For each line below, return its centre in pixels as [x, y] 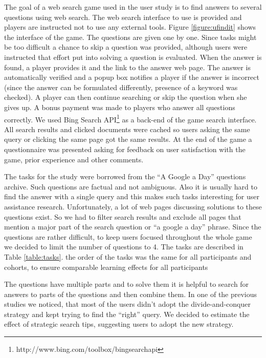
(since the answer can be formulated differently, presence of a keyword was [121, 87]
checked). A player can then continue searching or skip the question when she [126, 97]
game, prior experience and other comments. [74, 159]
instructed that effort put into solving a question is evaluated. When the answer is [133, 57]
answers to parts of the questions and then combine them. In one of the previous [131, 294]
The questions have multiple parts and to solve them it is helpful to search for [127, 284]
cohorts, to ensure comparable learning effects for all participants [106, 267]
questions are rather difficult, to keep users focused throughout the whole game [128, 236]
